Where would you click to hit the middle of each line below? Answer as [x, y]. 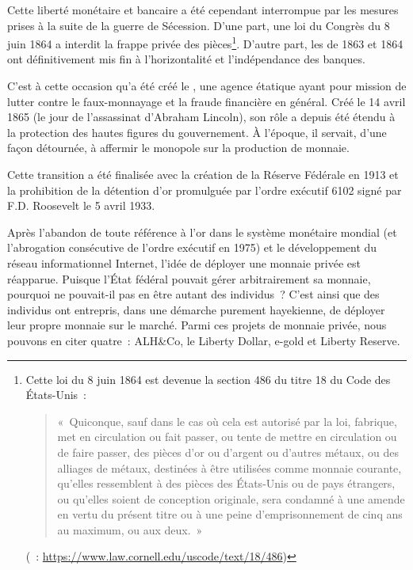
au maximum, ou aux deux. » [130, 529]
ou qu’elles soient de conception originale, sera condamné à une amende [231, 498]
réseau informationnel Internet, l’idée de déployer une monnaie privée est [184, 262]
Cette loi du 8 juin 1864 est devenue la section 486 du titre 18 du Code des [208, 379]
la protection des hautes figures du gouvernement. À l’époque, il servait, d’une [197, 132]
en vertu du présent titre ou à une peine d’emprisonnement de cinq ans [230, 514]
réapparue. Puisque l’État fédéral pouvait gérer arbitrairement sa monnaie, [189, 278]
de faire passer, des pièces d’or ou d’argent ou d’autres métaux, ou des [228, 452]
